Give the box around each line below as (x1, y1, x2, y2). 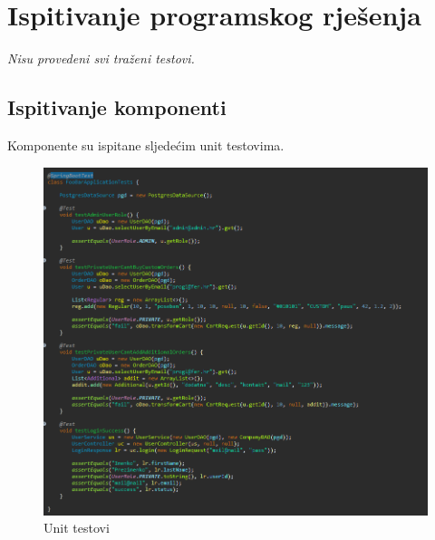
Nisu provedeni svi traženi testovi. (7, 49, 195, 68)
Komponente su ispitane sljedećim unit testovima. (7, 135, 285, 154)
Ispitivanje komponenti (7, 93, 227, 121)
